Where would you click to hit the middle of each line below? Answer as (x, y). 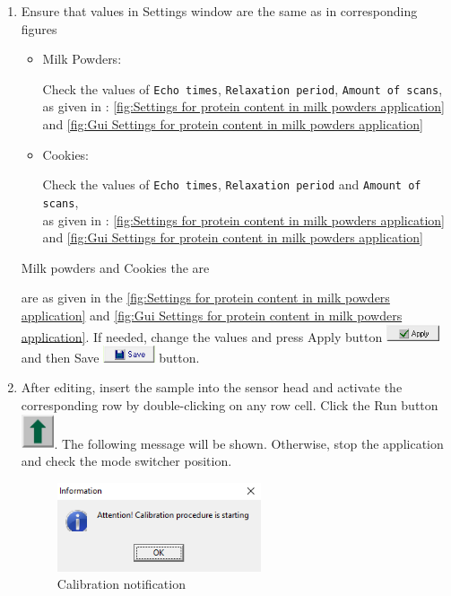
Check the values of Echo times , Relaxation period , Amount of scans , (243, 88)
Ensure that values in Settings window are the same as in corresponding (219, 11)
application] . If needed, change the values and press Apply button (202, 336)
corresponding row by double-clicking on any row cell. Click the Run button (230, 405)
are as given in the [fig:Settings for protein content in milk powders (205, 298)
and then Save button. (110, 357)
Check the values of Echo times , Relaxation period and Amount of (232, 184)
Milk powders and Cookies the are (115, 267)
